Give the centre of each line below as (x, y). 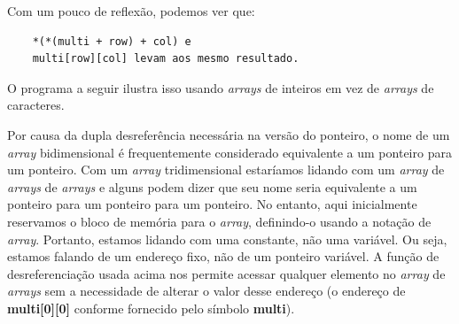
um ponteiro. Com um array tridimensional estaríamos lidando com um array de (226, 170)
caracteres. (36, 105)
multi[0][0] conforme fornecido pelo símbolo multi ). (151, 308)
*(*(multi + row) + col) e (112, 41)
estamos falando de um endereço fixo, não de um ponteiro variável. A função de (223, 256)
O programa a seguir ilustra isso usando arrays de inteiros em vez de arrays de (221, 87)
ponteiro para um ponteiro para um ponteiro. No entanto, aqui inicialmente (212, 204)
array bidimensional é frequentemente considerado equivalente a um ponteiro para (229, 152)
